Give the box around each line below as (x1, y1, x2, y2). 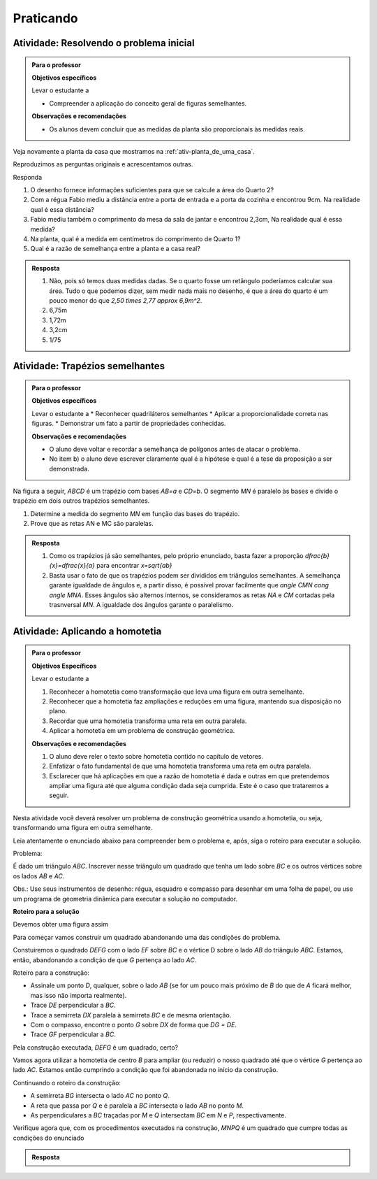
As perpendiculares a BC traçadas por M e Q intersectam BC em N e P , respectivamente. (30, 1111, 286, 1120)
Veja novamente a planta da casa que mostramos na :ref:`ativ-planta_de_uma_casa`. (13, 147, 255, 155)
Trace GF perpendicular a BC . (30, 1030, 117, 1038)
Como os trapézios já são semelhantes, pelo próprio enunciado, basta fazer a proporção (49, 552, 304, 560)
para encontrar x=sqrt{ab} (96, 562, 172, 570)
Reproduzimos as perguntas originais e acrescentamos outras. (13, 160, 193, 169)
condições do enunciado (13, 1134, 84, 1142)
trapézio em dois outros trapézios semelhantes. (13, 496, 150, 505)
